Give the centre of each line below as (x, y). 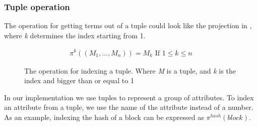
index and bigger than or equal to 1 (79, 80)
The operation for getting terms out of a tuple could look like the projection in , (128, 25)
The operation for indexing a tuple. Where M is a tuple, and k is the (130, 70)
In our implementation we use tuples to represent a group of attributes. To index (129, 97)
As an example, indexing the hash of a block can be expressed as (104, 117)
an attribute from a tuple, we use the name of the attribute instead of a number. (129, 107)
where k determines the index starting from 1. (75, 35)
